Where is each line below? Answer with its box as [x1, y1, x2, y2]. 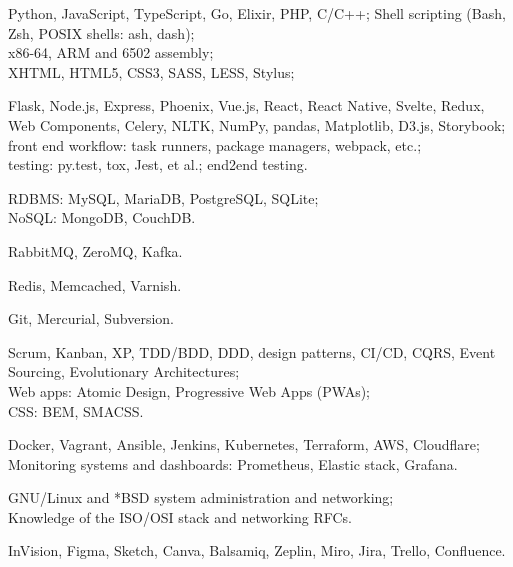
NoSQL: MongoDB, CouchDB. [8, 207, 196, 228]
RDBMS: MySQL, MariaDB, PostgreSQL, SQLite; [8, 187, 319, 208]
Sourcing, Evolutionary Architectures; [8, 361, 240, 382]
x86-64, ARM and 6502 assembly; [8, 42, 214, 63]
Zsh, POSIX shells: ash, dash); [8, 22, 195, 43]
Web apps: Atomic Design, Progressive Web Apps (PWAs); [8, 380, 371, 401]
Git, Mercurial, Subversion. [8, 308, 174, 329]
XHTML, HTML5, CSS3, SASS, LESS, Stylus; [8, 61, 295, 82]
